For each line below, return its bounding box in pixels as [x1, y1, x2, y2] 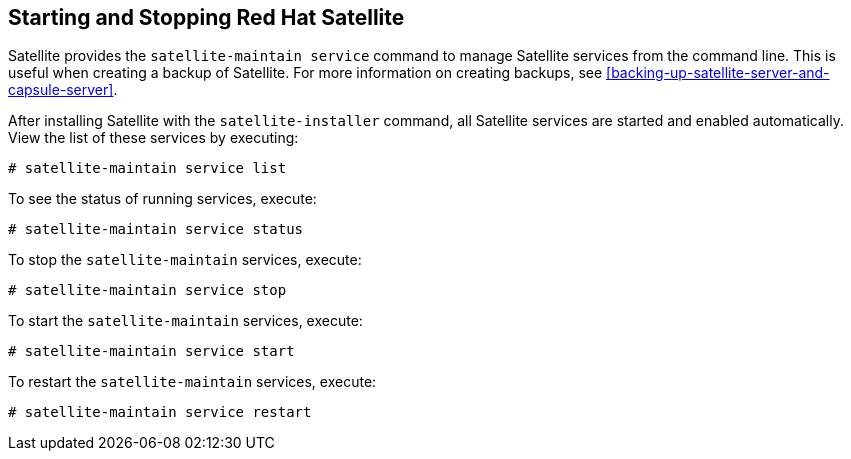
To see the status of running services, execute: [8, 190, 317, 208]
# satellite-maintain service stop [8, 282, 287, 299]
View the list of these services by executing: [8, 129, 299, 147]
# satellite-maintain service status [8, 221, 304, 238]
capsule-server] [8, 81, 114, 99]
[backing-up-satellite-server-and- [606, 64, 830, 82]
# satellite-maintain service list [8, 160, 287, 177]
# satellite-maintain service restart [8, 404, 312, 421]
